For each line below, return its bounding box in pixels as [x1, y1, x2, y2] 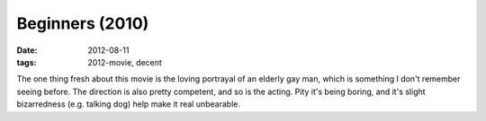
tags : [16, 56, 37, 67]
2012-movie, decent [87, 56, 162, 67]
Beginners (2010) [16, 13, 149, 33]
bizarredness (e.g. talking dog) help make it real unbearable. [16, 99, 240, 109]
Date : [16, 45, 38, 56]
